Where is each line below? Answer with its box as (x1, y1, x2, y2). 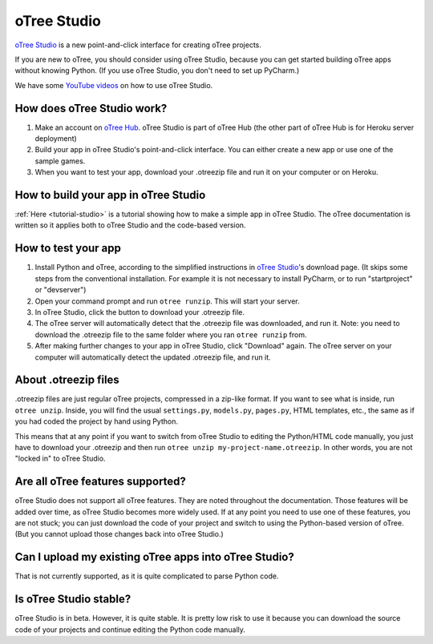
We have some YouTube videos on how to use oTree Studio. (14, 80, 213, 90)
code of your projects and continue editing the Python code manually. (14, 625, 246, 634)
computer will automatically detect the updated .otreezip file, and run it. (34, 352, 272, 362)
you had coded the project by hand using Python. (14, 417, 178, 426)
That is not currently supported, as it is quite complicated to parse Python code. (14, 571, 279, 581)
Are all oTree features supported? (14, 475, 186, 489)
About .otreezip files (14, 373, 119, 387)
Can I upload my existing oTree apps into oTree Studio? (14, 550, 294, 564)
